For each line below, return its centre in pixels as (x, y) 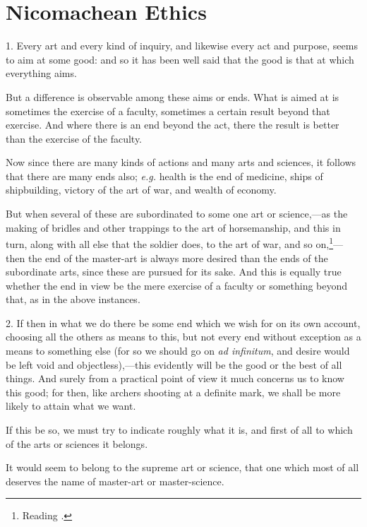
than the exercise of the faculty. (74, 138)
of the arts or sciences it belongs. (77, 443)
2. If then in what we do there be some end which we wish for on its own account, (183, 322)
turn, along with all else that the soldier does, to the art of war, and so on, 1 (170, 243)
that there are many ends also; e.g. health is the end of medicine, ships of (164, 176)
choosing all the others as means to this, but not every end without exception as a (183, 337)
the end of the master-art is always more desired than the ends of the (178, 257)
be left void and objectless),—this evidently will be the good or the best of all (174, 364)
